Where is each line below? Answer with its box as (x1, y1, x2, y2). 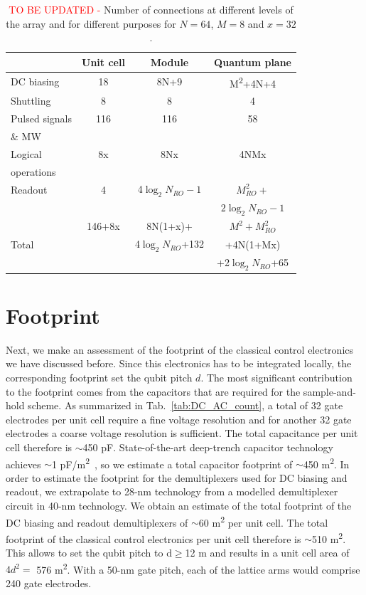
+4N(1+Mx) (225, 236, 281, 251)
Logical (11, 146, 42, 161)
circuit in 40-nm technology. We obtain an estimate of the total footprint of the (6, 497, 352, 512)
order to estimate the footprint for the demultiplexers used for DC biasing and (6, 470, 348, 485)
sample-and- (303, 384, 356, 399)
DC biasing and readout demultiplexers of (6, 515, 188, 530)
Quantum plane (214, 54, 291, 69)
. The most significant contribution (200, 369, 352, 384)
